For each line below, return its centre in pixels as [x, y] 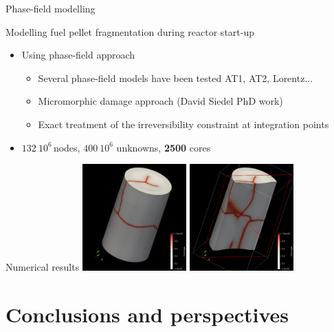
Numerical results [43, 267]
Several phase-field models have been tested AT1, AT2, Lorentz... [176, 77]
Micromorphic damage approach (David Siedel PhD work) [160, 101]
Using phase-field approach [78, 55]
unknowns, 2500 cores [164, 147]
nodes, [67, 147]
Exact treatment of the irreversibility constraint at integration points [183, 124]
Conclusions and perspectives [147, 314]
